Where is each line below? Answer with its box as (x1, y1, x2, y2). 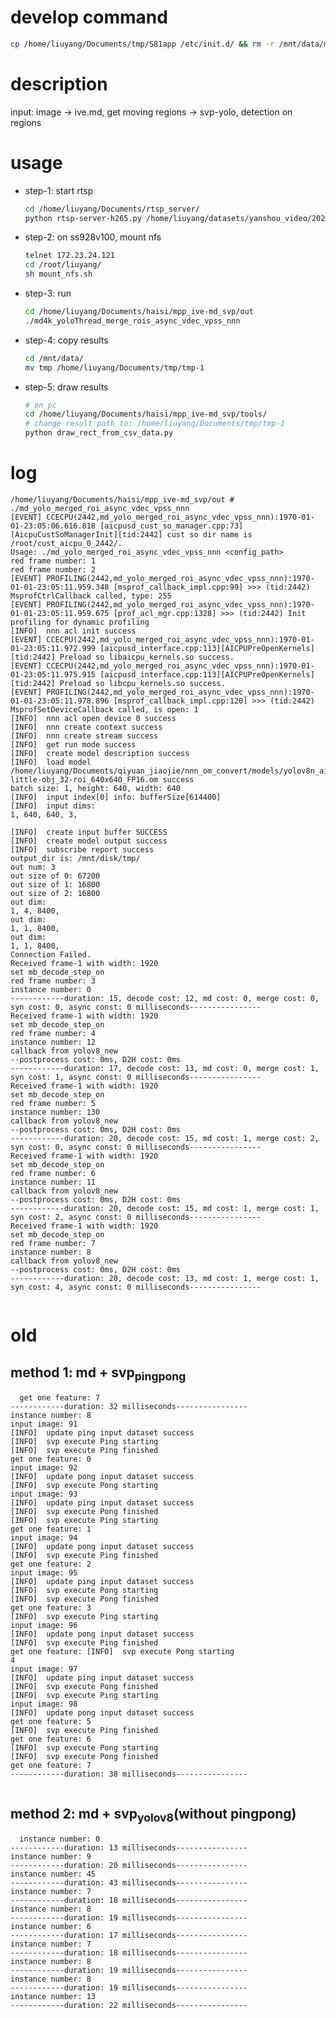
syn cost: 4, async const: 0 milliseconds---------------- (10, 1282, 262, 1292)
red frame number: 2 (10, 565, 97, 575)
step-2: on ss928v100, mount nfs (24, 231, 162, 243)
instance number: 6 (10, 1922, 92, 1932)
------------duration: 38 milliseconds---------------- (10, 1769, 248, 1780)
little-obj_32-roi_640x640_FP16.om (10, 775, 159, 785)
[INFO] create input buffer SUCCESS (10, 827, 168, 837)
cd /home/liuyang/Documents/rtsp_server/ (24, 204, 200, 214)
